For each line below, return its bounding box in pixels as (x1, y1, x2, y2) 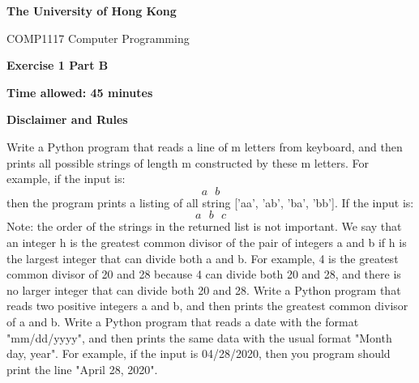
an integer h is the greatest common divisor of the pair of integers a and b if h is (6, 233, 407, 250)
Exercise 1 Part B (6, 57, 109, 74)
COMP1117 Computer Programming (6, 29, 190, 46)
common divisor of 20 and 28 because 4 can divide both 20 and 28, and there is (6, 266, 401, 283)
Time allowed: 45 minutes (6, 83, 153, 100)
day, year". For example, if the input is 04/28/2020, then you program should (6, 345, 391, 362)
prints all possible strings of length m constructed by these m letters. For (6, 154, 370, 171)
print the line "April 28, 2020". (6, 360, 158, 377)
